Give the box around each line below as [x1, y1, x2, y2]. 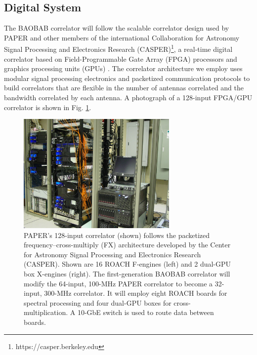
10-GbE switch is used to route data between [77, 307, 214, 317]
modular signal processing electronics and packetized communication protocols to [4, 73, 250, 83]
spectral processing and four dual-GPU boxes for [24, 297, 171, 308]
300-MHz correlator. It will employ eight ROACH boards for [44, 288, 227, 298]
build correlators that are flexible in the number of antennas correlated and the [4, 82, 244, 93]
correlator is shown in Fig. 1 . [4, 102, 91, 112]
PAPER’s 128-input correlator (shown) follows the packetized [24, 230, 210, 240]
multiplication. [24, 307, 68, 317]
